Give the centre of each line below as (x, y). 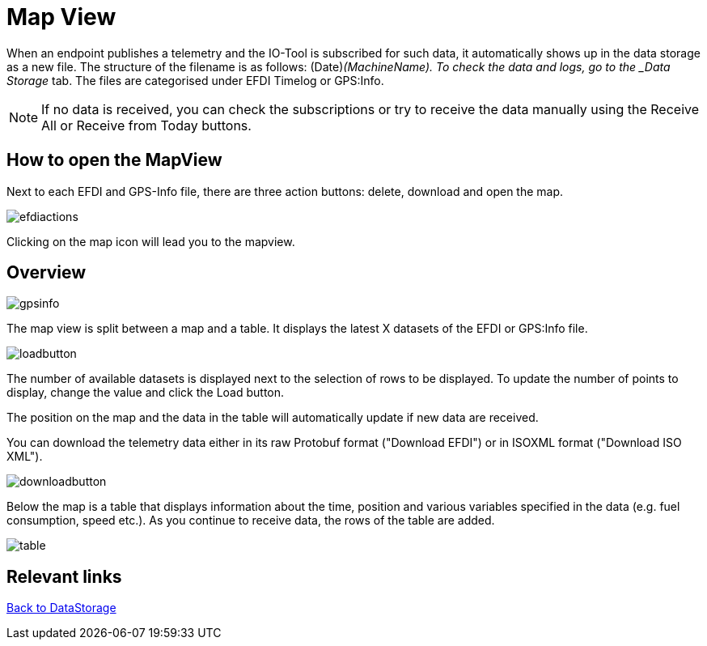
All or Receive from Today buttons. (146, 125)
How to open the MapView (114, 160)
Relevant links (64, 576)
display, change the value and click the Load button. (146, 393)
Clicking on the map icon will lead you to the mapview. (151, 241)
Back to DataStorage (61, 608)
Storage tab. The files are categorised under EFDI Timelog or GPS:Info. (195, 80)
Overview (47, 273)
